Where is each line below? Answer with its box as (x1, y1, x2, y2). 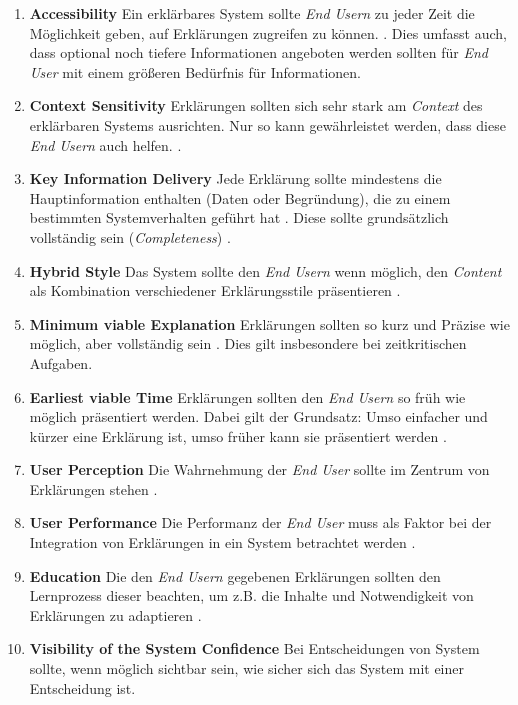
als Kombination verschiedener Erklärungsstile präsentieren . (29, 280, 401, 301)
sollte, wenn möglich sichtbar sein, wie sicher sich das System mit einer (29, 658, 464, 679)
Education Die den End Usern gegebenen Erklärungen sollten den (29, 565, 441, 586)
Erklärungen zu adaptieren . (29, 604, 202, 625)
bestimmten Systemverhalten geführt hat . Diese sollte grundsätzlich (29, 207, 449, 228)
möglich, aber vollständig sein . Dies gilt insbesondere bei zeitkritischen (29, 333, 467, 354)
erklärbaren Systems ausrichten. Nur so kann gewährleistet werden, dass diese (29, 114, 506, 135)
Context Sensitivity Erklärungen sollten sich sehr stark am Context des (29, 95, 483, 116)
